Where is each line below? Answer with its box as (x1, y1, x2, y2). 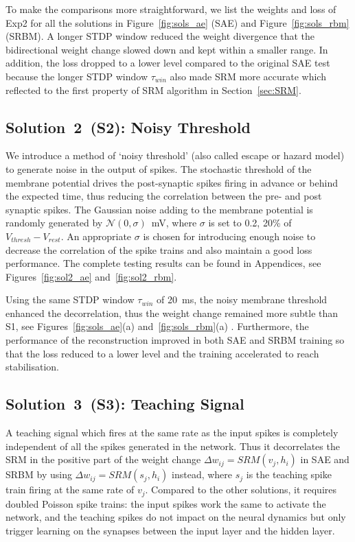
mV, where (151, 215, 197, 230)
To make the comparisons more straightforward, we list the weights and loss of (5, 2, 336, 16)
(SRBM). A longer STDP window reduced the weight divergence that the (5, 29, 315, 43)
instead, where (172, 467, 233, 482)
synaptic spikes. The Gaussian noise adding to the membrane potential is (5, 202, 313, 216)
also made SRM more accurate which (170, 69, 326, 83)
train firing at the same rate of (5, 482, 135, 497)
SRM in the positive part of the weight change (5, 452, 201, 467)
